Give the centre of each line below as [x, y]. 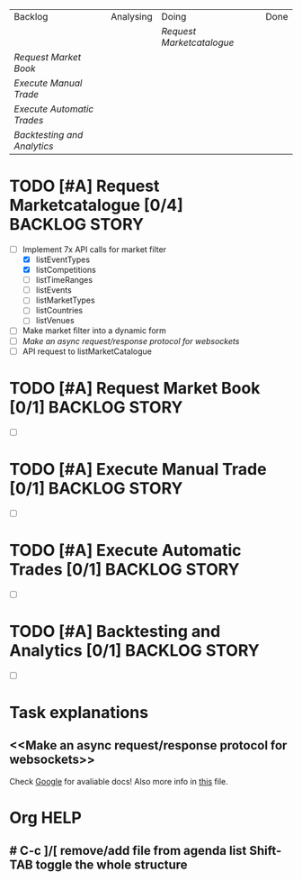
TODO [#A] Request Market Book [135, 388]
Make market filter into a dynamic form [94, 331]
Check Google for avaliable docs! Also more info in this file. [119, 781]
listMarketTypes [66, 300]
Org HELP [46, 817]
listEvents [53, 290]
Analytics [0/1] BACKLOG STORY [134, 650]
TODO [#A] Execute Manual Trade [138, 469]
